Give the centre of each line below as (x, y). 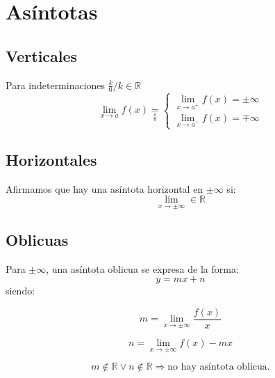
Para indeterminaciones (56, 85)
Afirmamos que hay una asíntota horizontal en (105, 188)
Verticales (42, 55)
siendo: (20, 291)
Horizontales (51, 159)
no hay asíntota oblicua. (219, 367)
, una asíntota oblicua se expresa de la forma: (142, 268)
